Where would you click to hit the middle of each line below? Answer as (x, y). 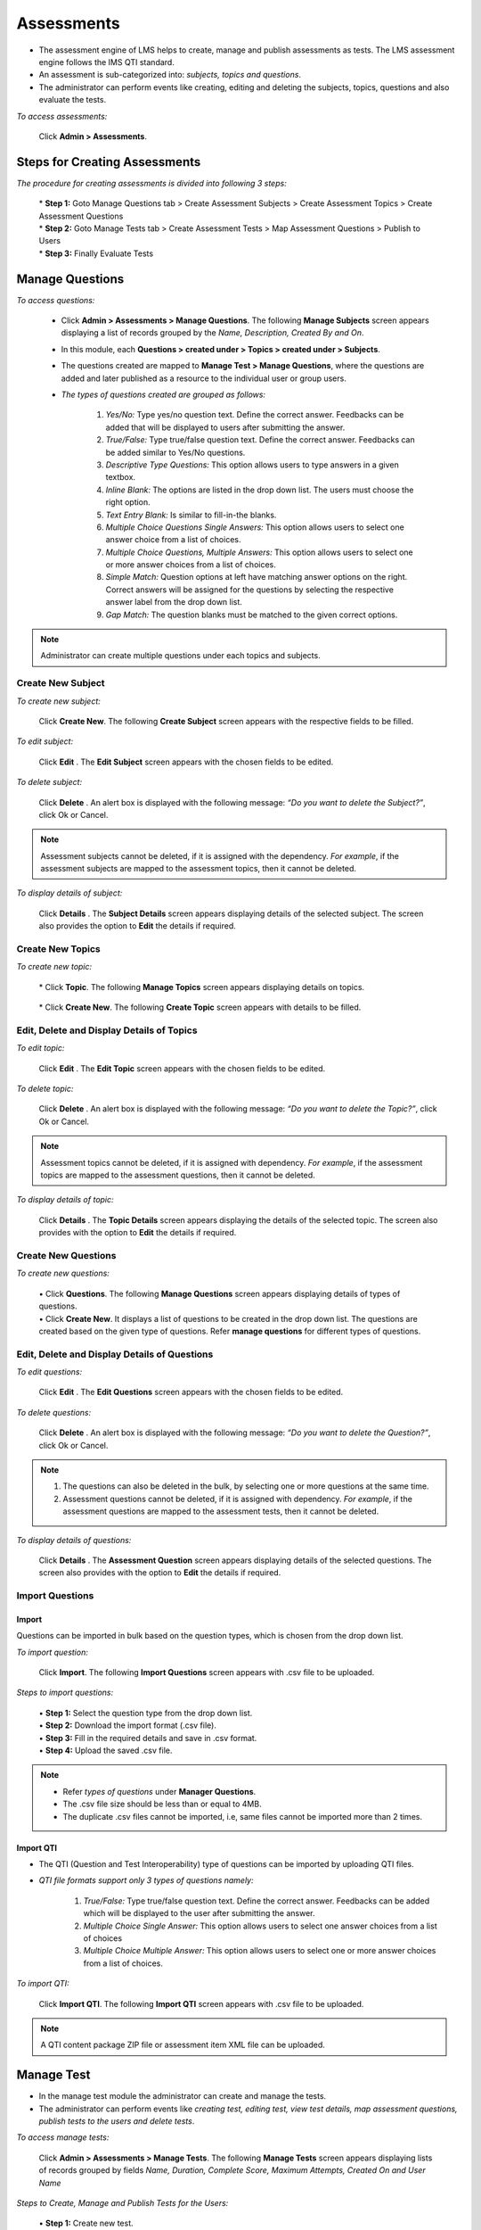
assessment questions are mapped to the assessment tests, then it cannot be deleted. (221, 1511)
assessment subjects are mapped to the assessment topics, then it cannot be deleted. (198, 869)
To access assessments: (62, 116)
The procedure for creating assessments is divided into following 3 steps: (151, 183)
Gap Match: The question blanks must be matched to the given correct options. (252, 615)
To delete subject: (49, 782)
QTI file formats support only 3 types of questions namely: (146, 1880)
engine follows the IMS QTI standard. (107, 62)
